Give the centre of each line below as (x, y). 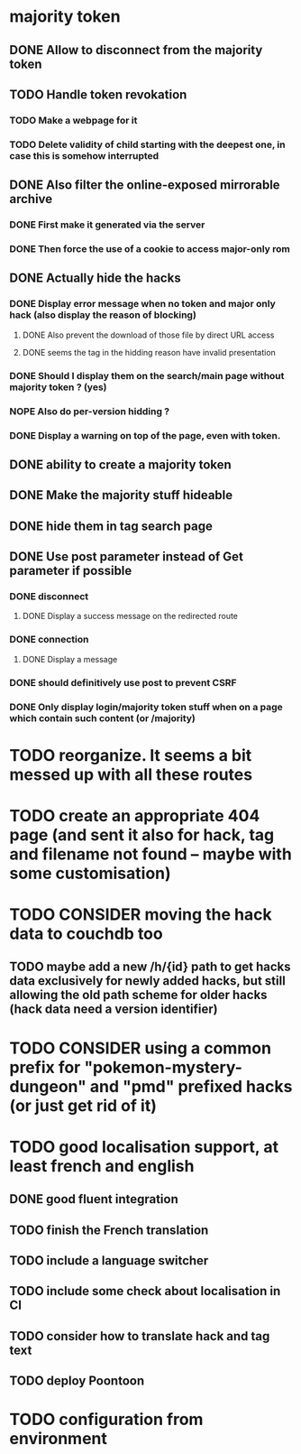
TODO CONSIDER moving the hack (141, 915)
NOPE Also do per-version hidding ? (90, 411)
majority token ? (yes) (58, 387)
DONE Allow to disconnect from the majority (136, 50)
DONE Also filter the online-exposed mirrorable (145, 185)
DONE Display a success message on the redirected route (130, 616)
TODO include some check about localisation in (145, 1291)
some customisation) (90, 873)
